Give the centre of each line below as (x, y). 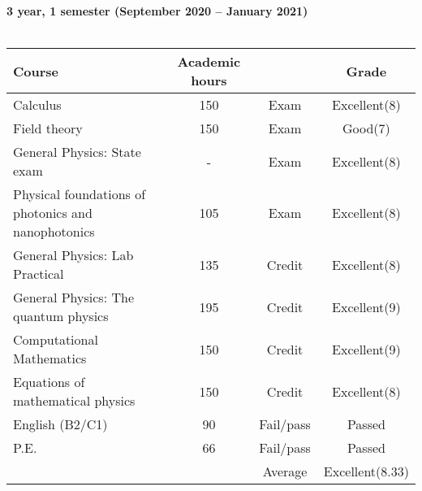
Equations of (49, 382)
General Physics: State (77, 152)
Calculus (37, 105)
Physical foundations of (80, 194)
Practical (39, 274)
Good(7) (366, 128)
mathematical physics (74, 401)
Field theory (48, 128)
